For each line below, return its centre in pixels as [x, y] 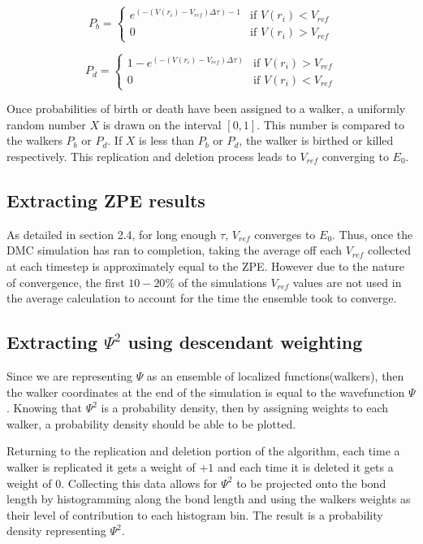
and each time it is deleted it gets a [305, 466]
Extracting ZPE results [106, 200]
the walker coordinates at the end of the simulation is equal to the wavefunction [206, 392]
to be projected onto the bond [311, 483]
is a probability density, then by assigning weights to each [245, 408]
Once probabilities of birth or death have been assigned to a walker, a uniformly [206, 109]
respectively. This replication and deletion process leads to [151, 156]
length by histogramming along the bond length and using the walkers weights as [209, 499]
